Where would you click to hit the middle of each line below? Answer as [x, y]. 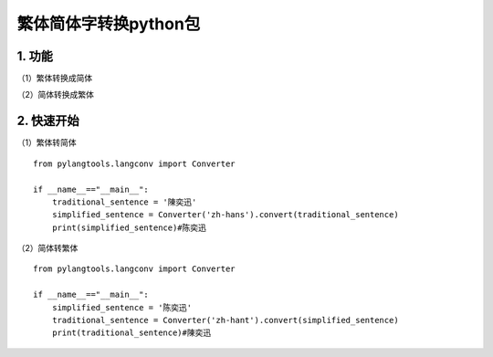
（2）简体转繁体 [47, 248]
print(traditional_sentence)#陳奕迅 [131, 333]
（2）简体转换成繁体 [56, 95]
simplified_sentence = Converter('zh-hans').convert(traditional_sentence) [225, 215]
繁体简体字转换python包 [109, 24]
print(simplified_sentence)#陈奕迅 [129, 227]
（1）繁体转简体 [47, 142]
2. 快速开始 [48, 121]
